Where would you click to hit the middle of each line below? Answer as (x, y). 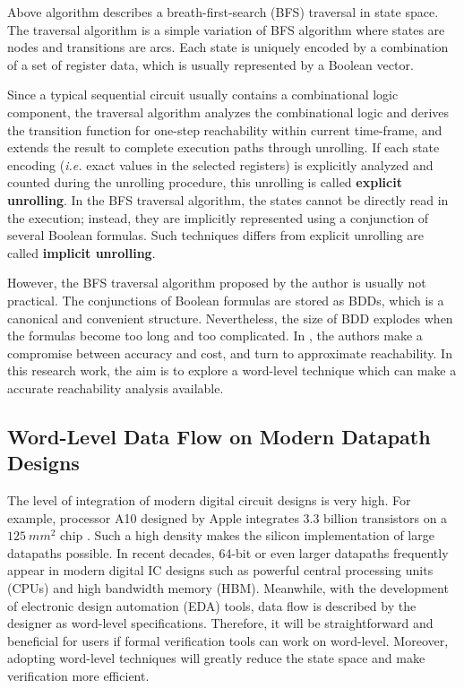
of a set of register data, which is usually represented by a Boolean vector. (211, 64)
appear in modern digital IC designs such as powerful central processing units (220, 570)
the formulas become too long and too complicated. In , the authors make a (215, 335)
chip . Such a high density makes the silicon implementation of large (247, 535)
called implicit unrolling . (82, 252)
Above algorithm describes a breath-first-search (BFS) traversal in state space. (223, 12)
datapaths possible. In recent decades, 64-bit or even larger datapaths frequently (228, 552)
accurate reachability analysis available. (116, 387)
